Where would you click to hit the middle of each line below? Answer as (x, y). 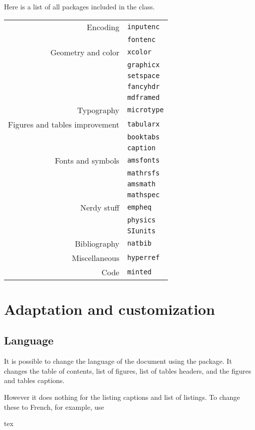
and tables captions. (34, 380)
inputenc (143, 27)
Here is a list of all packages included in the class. (79, 6)
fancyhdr (143, 86)
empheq (139, 207)
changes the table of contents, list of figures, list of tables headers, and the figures (128, 370)
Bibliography (97, 243)
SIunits (141, 231)
